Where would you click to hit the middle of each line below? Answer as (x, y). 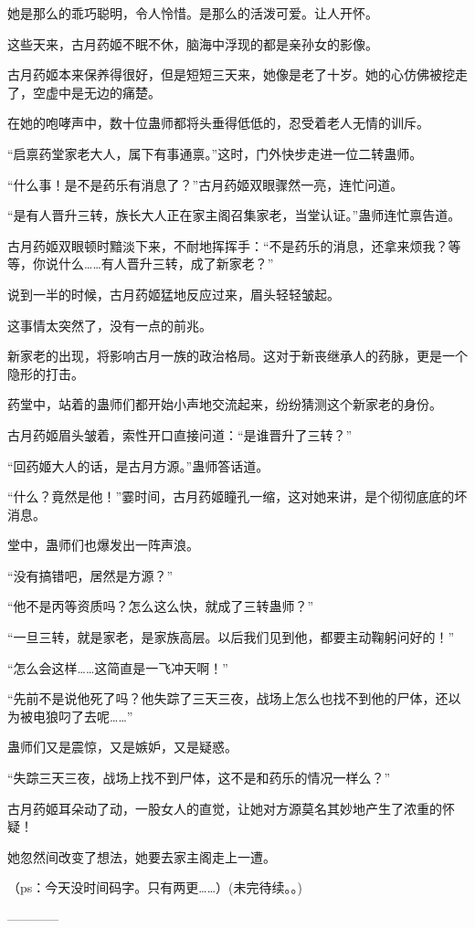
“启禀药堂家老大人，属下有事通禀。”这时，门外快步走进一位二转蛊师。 (215, 153)
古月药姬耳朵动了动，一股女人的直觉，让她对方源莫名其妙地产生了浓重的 (225, 808)
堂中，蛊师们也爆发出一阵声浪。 (103, 545)
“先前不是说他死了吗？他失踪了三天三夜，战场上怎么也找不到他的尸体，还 (228, 698)
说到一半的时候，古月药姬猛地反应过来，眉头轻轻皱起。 (174, 294)
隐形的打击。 (46, 373)
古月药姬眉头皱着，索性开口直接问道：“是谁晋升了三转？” (180, 434)
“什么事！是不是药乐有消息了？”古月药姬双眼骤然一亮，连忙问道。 (206, 184)
